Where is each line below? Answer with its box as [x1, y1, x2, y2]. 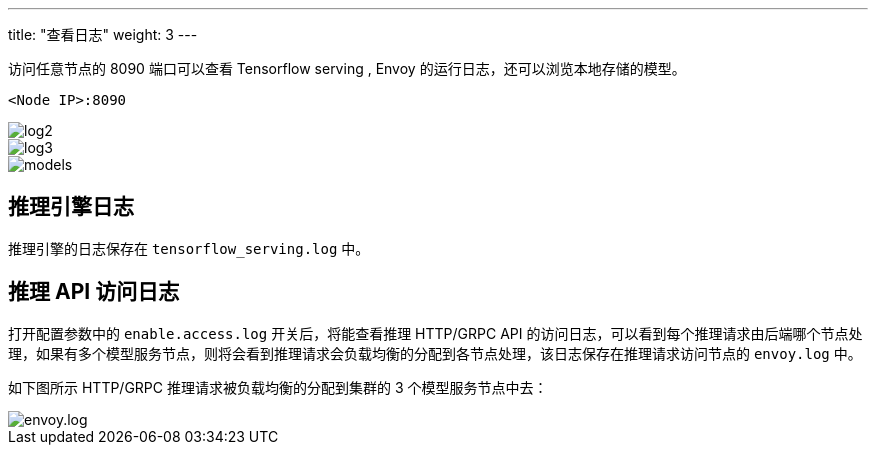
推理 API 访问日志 [8, 279, 180, 305]
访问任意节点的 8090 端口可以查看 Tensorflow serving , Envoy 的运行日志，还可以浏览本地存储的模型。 [8, 60, 686, 77]
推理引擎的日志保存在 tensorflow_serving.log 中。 [8, 239, 370, 257]
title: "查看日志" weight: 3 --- [8, 26, 198, 43]
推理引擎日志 [8, 194, 134, 220]
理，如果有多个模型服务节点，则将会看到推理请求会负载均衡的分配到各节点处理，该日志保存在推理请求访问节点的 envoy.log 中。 [8, 344, 862, 362]
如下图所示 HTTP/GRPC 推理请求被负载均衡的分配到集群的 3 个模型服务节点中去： [8, 378, 548, 396]
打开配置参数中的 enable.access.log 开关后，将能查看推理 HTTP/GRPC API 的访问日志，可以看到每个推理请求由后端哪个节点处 [8, 324, 863, 342]
